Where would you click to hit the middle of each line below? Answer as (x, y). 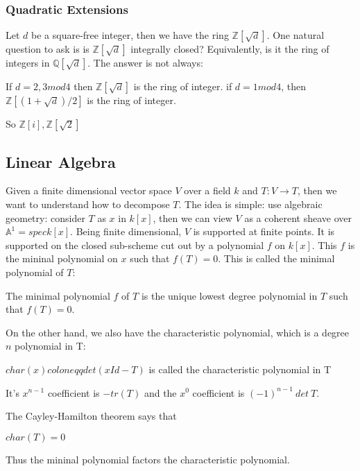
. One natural (295, 35)
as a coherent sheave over (298, 217)
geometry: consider (45, 217)
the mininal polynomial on (62, 258)
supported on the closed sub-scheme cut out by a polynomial (135, 245)
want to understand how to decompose (88, 204)
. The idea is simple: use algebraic (250, 204)
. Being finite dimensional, (126, 231)
